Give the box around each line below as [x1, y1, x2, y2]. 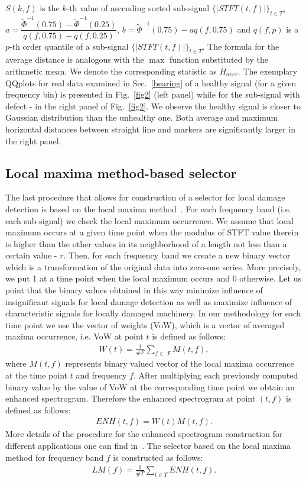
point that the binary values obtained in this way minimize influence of [5, 284, 263, 296]
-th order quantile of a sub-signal [9, 40, 129, 52]
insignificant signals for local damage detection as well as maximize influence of [5, 295, 292, 308]
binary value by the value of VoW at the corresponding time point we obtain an [5, 380, 295, 393]
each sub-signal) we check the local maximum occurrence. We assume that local [5, 214, 294, 227]
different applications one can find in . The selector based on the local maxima [5, 439, 291, 451]
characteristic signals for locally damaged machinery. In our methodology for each [5, 307, 301, 319]
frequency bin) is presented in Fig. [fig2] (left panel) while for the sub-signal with [5, 88, 300, 101]
